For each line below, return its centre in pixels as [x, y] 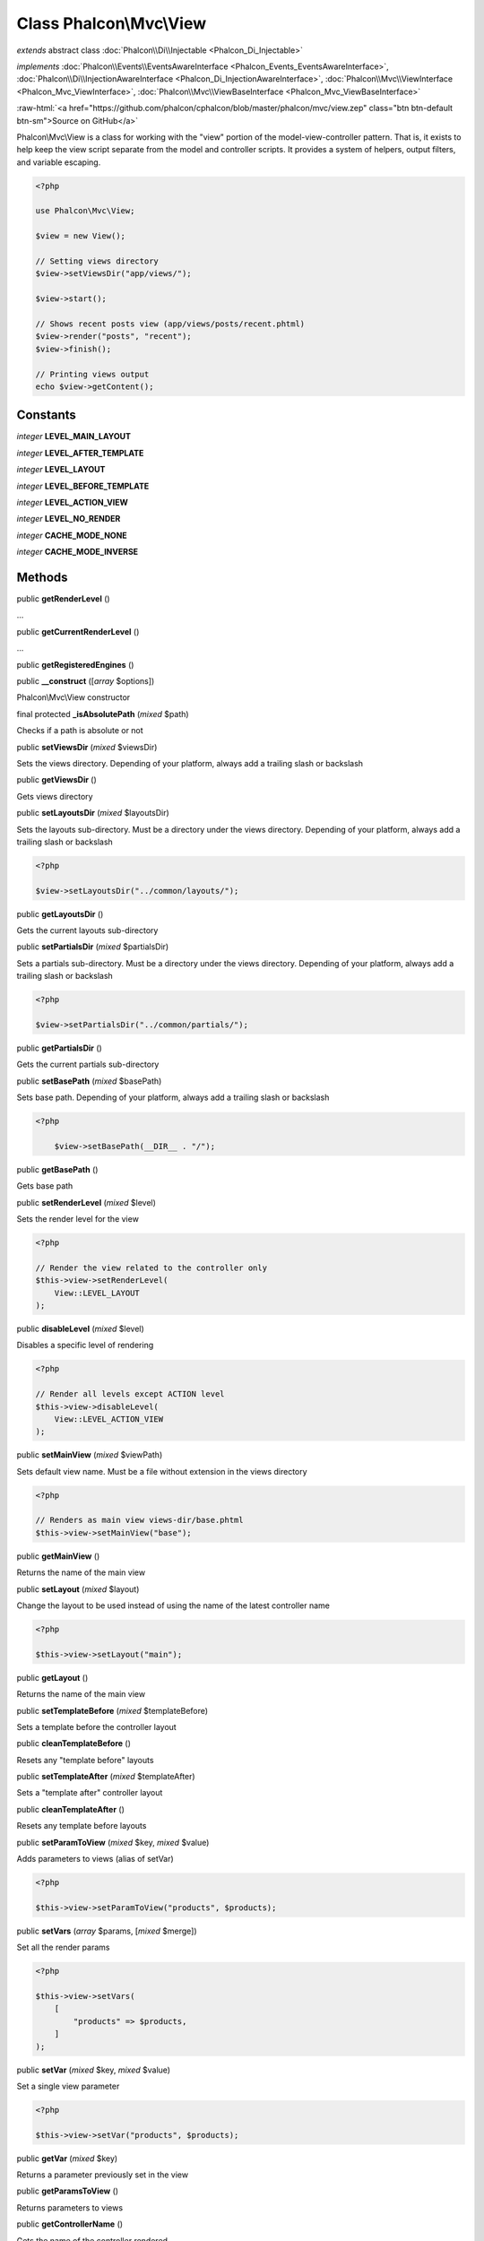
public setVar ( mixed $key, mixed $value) [93, 2070]
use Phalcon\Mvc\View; [85, 211]
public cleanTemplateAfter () [71, 1809]
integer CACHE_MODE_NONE [72, 535]
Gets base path [45, 1186]
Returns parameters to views [70, 2207]
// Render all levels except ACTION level [130, 1394]
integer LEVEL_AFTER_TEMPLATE [80, 453]
